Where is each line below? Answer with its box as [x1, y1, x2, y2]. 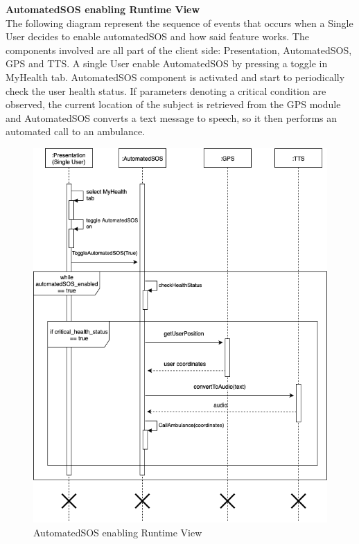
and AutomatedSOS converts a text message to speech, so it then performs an [6, 110, 338, 125]
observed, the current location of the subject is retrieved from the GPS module [6, 97, 341, 112]
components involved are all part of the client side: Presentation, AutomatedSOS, [6, 42, 352, 57]
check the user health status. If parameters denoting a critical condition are [6, 83, 326, 98]
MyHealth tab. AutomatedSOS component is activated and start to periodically [6, 69, 345, 84]
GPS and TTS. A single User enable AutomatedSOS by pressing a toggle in [6, 56, 328, 71]
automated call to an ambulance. [6, 124, 146, 139]
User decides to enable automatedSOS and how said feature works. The [6, 29, 309, 44]
